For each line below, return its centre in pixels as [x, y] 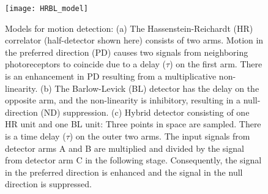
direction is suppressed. [48, 184]
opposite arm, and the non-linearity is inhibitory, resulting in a [123, 100]
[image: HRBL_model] [47, 9]
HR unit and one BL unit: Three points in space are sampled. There [133, 124]
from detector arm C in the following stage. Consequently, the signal [133, 160]
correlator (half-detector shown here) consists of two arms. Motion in [134, 40]
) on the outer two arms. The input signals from [160, 136]
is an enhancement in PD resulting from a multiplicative [111, 76]
